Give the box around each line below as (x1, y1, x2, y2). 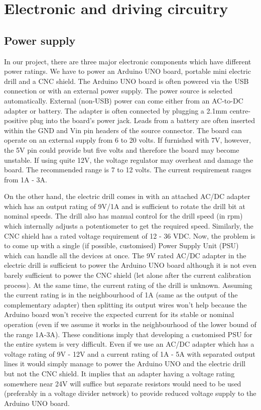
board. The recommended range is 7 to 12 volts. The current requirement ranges (4, 164, 251, 175)
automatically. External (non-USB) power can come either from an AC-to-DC (4, 95, 243, 106)
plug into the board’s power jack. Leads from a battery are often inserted (30, 115, 255, 126)
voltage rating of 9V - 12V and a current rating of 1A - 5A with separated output (4, 348, 255, 359)
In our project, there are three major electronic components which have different (4, 56, 251, 66)
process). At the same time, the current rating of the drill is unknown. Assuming (4, 279, 252, 290)
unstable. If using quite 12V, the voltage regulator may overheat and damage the (4, 154, 253, 165)
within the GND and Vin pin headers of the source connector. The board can (4, 125, 242, 135)
